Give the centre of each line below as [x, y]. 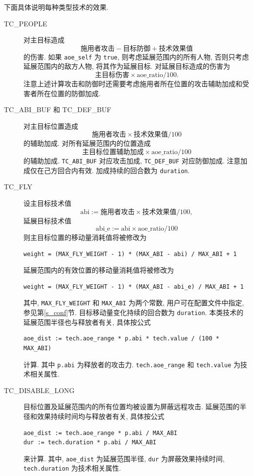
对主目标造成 [44, 40]
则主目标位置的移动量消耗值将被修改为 [85, 237]
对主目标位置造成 [51, 126]
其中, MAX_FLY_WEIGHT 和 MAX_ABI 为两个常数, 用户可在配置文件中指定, [134, 303]
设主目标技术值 [47, 203]
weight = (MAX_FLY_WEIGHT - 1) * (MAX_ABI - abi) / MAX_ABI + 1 [130, 254]
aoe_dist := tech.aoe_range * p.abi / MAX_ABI [100, 433]
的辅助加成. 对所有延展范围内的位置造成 [87, 143]
